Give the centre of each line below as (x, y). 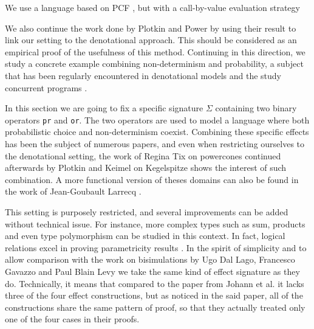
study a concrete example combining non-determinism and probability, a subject (154, 64)
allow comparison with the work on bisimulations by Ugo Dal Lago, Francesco (150, 259)
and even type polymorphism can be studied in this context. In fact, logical (145, 236)
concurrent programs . (46, 87)
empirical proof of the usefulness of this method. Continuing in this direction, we (155, 51)
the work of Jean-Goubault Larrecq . (73, 191)
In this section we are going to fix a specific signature (104, 108)
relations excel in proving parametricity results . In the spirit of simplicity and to (156, 247)
